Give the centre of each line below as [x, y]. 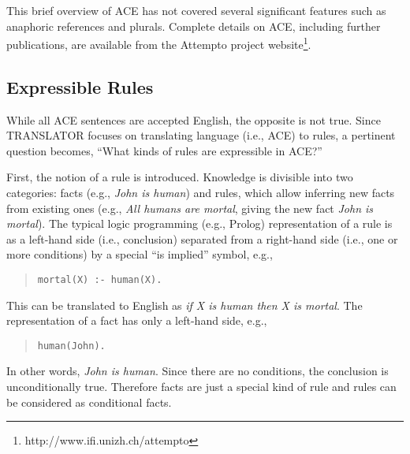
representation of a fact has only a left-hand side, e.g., [137, 320]
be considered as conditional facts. [89, 402]
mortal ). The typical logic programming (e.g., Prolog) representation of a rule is [199, 223]
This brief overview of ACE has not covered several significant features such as [196, 10]
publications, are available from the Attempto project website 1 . [159, 43]
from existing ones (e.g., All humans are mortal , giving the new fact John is [190, 208]
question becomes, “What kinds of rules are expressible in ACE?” [164, 150]
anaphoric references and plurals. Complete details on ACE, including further [194, 26]
